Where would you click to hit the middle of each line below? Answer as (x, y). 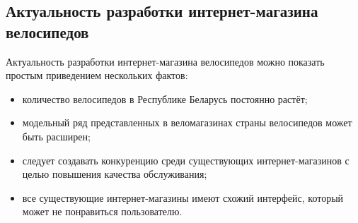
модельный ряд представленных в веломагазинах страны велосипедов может (187, 122)
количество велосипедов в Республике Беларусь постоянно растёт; (165, 98)
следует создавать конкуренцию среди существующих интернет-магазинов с (186, 160)
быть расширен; (56, 136)
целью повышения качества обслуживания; (115, 174)
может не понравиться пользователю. (102, 211)
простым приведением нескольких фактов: (97, 75)
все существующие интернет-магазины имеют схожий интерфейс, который (183, 197)
